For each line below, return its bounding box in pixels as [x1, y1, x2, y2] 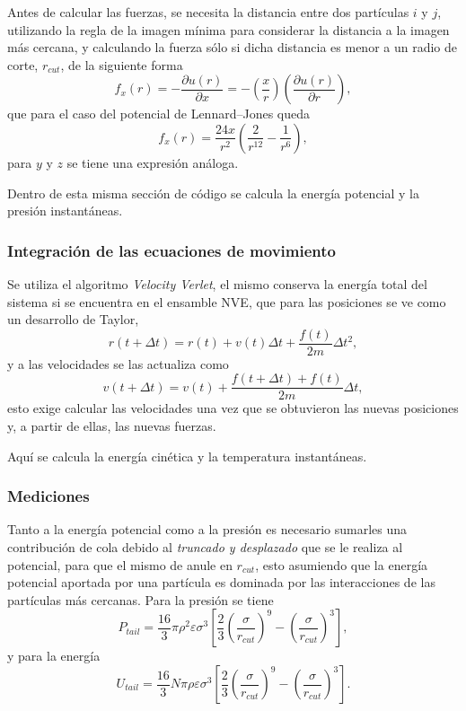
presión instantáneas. [7, 201, 123, 220]
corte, [7, 55, 39, 74]
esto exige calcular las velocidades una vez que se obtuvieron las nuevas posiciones [7, 399, 459, 417]
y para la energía [7, 646, 101, 665]
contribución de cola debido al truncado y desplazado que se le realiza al [7, 538, 403, 557]
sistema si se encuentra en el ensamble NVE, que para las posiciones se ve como [7, 292, 446, 311]
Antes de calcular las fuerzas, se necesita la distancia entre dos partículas [7, 3, 409, 21]
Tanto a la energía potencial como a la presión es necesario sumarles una [7, 520, 407, 539]
